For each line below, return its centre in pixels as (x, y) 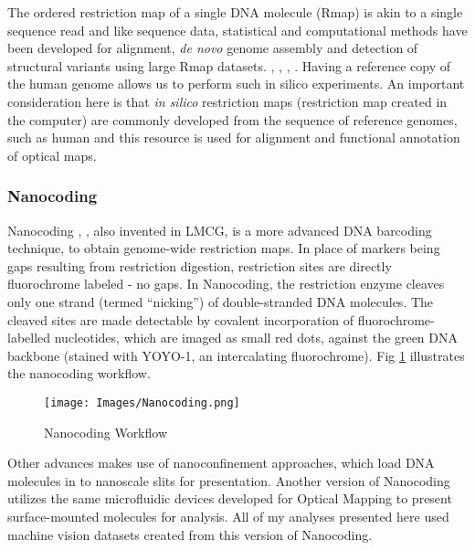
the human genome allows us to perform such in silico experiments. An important (236, 84)
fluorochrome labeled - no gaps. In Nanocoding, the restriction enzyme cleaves (226, 284)
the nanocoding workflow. (79, 373)
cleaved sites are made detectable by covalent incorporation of (181, 319)
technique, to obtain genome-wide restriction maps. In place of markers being (224, 248)
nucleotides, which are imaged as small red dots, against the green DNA (256, 338)
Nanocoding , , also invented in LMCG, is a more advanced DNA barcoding (220, 230)
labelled (29, 338)
